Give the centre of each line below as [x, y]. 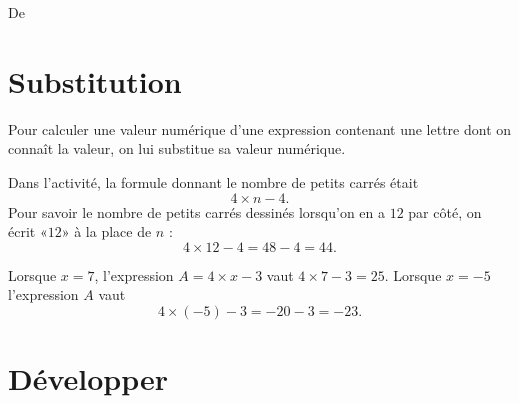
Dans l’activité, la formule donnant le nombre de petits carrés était [213, 181]
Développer [88, 378]
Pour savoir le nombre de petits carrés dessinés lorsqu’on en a [196, 211]
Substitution [95, 80]
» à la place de [106, 231]
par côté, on [445, 211]
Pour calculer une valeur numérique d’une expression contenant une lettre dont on [260, 128]
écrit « [28, 231]
